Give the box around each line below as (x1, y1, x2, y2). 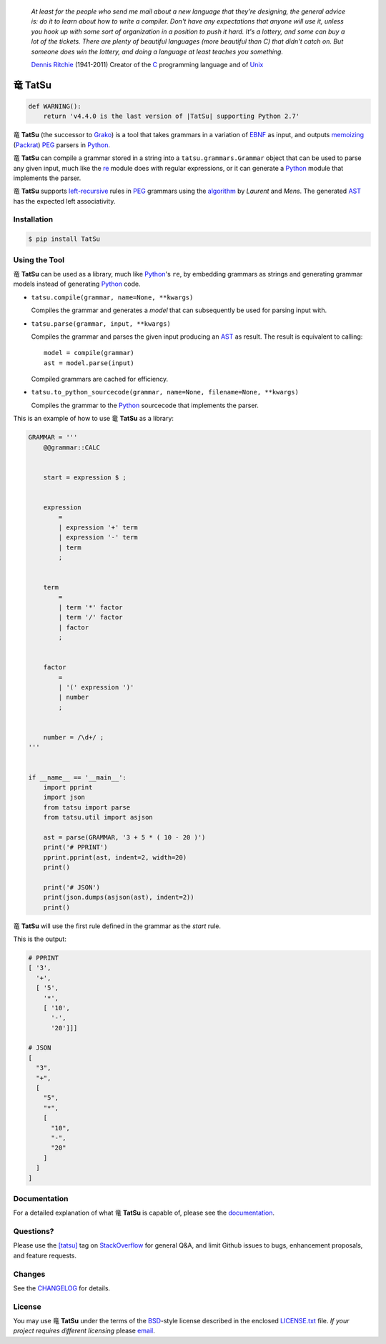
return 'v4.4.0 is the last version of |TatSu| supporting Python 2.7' (43, 112, 300, 121)
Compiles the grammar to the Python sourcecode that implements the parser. (31, 401, 259, 409)
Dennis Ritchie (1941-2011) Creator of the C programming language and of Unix (31, 60, 264, 69)
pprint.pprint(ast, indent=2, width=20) (43, 853, 187, 861)
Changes (13, 1269, 46, 1279)
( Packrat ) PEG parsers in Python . (13, 140, 111, 149)
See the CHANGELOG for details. (13, 1283, 111, 1293)
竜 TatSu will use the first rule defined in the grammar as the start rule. (13, 922, 222, 930)
